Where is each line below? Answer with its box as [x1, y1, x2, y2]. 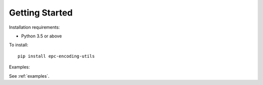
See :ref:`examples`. [9, 73, 50, 79]
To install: [9, 42, 29, 48]
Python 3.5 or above [21, 33, 62, 39]
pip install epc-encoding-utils [18, 53, 95, 59]
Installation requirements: [9, 24, 60, 30]
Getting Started [9, 7, 73, 18]
